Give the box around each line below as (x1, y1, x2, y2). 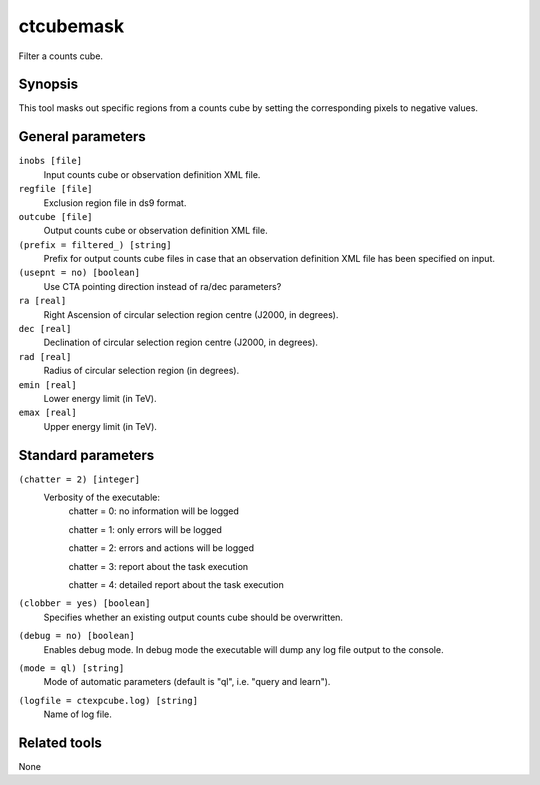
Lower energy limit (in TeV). (43, 393, 157, 404)
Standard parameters (18, 446, 155, 464)
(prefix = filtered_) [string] (18, 239, 172, 250)
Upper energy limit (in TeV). (43, 420, 157, 432)
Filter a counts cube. (18, 50, 104, 62)
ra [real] (18, 295, 67, 307)
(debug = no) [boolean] (18, 630, 135, 642)
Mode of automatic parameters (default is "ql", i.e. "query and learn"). (43, 676, 331, 688)
